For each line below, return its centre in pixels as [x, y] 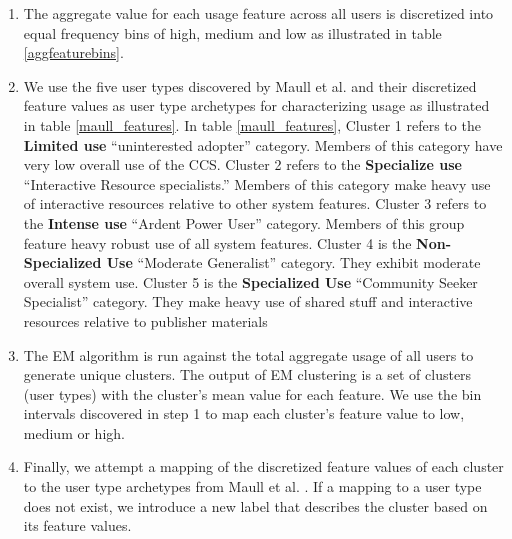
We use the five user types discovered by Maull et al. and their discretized [250, 85]
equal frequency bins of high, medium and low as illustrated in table [232, 32]
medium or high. [74, 432]
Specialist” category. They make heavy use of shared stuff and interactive [248, 301]
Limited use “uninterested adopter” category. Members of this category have [263, 144]
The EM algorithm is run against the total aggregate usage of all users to [248, 354]
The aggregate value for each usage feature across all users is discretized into [258, 13]
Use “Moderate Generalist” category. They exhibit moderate [293, 262]
